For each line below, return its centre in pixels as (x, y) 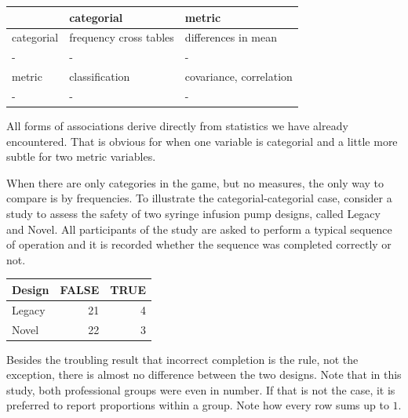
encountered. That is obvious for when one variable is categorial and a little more (202, 141)
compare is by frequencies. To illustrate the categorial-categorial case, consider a (199, 198)
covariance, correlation (239, 76)
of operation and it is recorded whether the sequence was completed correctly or (199, 244)
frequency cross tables (122, 37)
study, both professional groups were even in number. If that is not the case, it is (201, 389)
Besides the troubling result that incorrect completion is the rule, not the (182, 359)
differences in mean (231, 37)
